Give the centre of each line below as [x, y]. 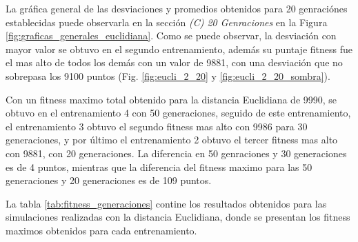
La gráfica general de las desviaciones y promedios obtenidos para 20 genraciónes [177, 8]
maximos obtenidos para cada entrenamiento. [101, 230]
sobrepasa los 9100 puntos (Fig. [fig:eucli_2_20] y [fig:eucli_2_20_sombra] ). [168, 75]
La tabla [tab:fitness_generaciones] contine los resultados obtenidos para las [166, 203]
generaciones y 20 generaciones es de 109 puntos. [109, 180]
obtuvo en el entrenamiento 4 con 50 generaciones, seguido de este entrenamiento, [178, 113]
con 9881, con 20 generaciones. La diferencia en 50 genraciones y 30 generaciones [176, 153]
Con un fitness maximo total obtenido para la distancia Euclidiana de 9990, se [171, 99]
